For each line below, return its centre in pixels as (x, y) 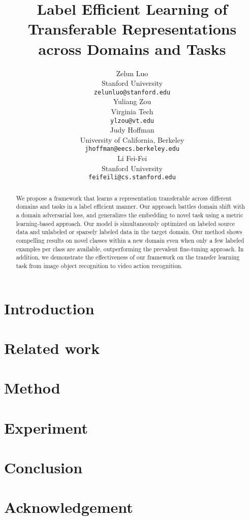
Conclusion (43, 467)
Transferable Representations (132, 29)
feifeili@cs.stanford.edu (132, 177)
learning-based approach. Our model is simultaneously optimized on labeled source (125, 223)
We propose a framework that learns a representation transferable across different (124, 198)
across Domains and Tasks (132, 48)
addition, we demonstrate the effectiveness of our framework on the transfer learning (128, 257)
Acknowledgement (69, 507)
